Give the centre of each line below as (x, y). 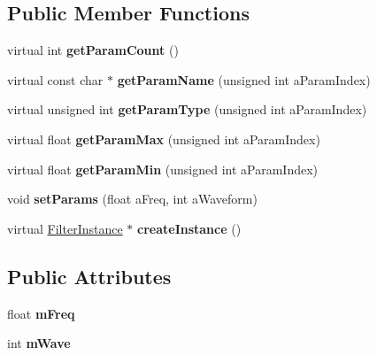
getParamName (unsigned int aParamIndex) (244, 79)
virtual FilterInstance (65, 228)
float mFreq (41, 313)
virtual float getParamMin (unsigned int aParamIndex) (162, 169)
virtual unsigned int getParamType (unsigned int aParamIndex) (187, 109)
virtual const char (55, 79)
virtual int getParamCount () (93, 50)
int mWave (39, 343)
